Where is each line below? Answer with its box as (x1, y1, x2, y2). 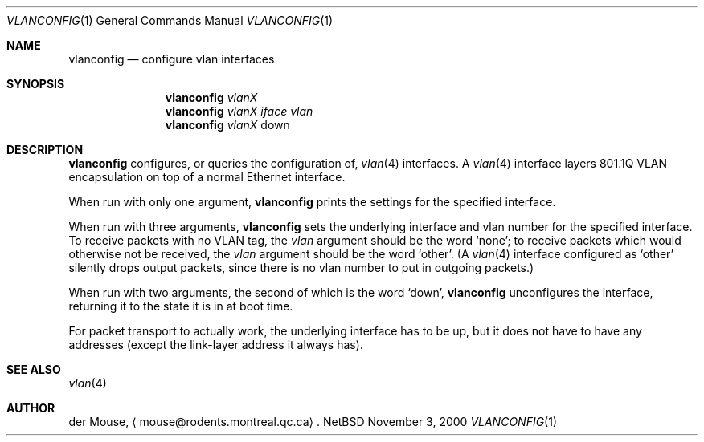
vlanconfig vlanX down (165, 118, 290, 132)
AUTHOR (6, 401, 55, 415)
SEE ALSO (6, 363, 61, 376)
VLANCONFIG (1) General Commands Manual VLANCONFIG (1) (6, 14, 334, 27)
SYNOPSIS (6, 77, 65, 91)
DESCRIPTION (6, 143, 84, 156)
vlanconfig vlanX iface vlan (165, 104, 313, 118)
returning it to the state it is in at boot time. (68, 299, 293, 313)
